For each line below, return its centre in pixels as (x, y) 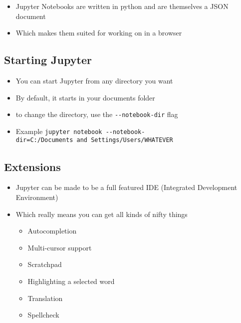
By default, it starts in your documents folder (85, 97)
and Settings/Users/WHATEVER (125, 140)
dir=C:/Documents (44, 140)
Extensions (32, 166)
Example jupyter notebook (59, 131)
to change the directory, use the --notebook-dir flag (97, 114)
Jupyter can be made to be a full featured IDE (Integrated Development (126, 187)
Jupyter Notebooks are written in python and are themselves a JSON (122, 6)
